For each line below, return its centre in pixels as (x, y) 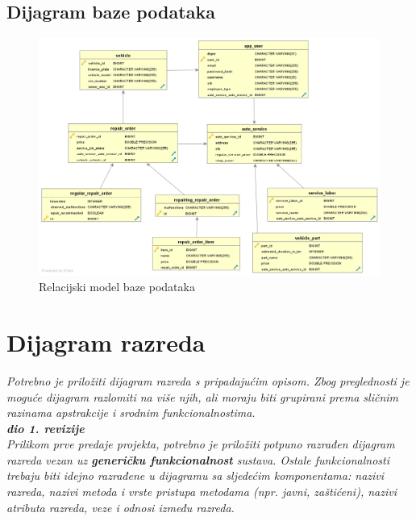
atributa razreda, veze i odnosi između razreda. (121, 507)
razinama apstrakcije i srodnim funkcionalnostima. (131, 413)
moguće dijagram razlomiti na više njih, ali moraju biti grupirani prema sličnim (203, 396)
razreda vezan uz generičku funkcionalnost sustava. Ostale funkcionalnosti (198, 459)
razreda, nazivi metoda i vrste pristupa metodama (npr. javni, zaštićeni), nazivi (202, 492)
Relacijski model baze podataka (117, 287)
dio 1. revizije (46, 428)
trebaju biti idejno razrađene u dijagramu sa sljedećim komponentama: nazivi (196, 475)
